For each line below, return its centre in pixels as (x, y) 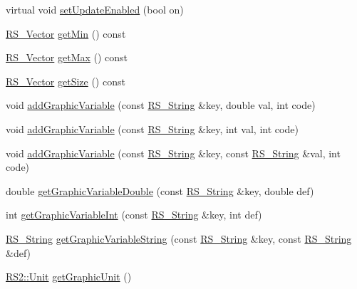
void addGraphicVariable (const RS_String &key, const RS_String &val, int (173, 153)
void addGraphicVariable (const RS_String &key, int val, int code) (152, 128)
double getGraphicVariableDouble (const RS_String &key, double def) (160, 190)
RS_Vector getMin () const (66, 33)
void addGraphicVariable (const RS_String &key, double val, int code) (161, 105)
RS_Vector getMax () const (67, 57)
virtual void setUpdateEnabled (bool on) (95, 9)
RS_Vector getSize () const (66, 81)
